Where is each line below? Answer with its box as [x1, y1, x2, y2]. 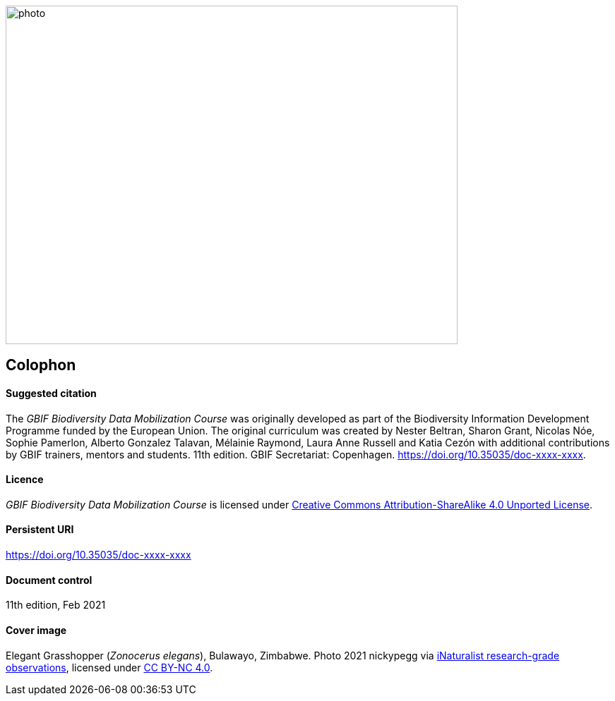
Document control [6, 573, 92, 586]
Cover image [6, 623, 67, 636]
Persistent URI [6, 523, 74, 536]
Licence [6, 473, 44, 486]
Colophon [6, 356, 76, 374]
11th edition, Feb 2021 [6, 599, 106, 611]
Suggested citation [6, 387, 97, 400]
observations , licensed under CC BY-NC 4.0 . [6, 661, 213, 673]
